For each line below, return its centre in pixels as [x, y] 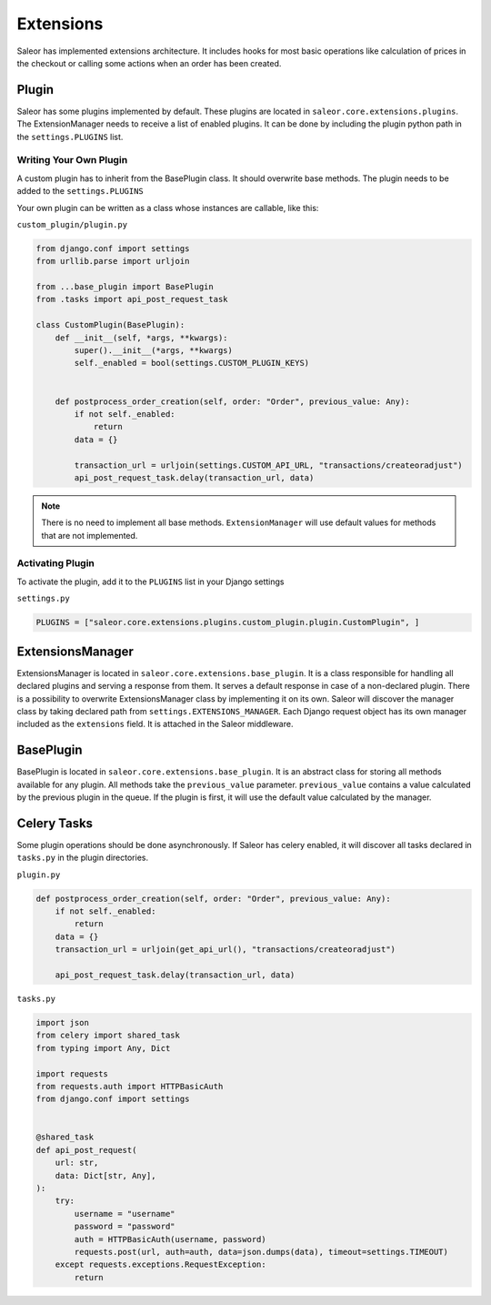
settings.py [43, 599]
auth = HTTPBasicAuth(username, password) [170, 1239]
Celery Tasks [55, 823]
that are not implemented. [90, 535]
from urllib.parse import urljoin [113, 261]
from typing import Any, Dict [103, 1048]
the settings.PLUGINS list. [70, 137]
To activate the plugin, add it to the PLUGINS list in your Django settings [150, 582]
